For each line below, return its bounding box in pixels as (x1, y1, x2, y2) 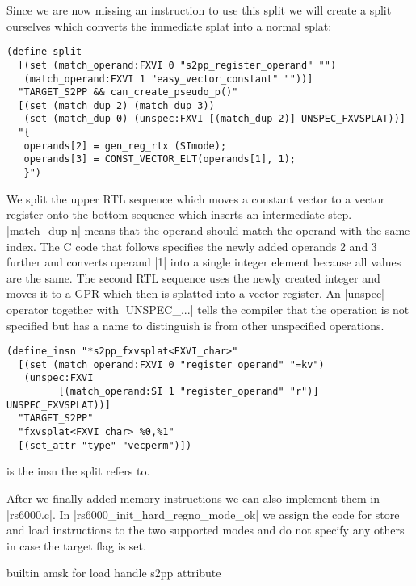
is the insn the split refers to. (6, 463, 150, 479)
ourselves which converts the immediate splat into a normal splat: (6, 17, 332, 34)
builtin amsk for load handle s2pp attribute (6, 564, 221, 581)
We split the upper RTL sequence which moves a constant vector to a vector (6, 190, 385, 207)
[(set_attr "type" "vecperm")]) (18, 439, 192, 451)
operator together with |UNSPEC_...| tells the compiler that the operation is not (6, 300, 410, 317)
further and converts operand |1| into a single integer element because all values (6, 253, 401, 270)
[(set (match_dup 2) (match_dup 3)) (18, 99, 215, 111)
